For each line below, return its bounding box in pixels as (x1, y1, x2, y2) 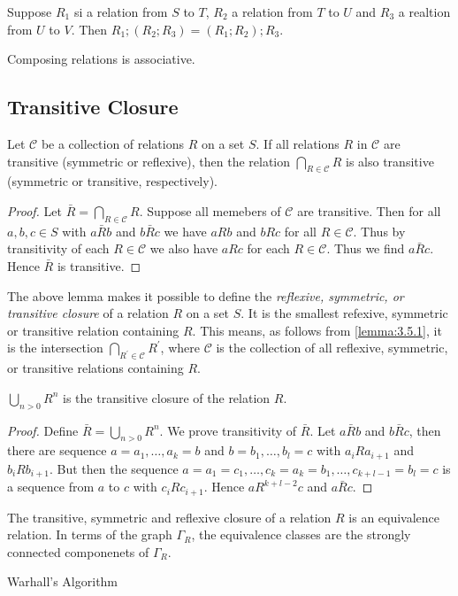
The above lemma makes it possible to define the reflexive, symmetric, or (7, 286, 404, 305)
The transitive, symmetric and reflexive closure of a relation (7, 507, 332, 526)
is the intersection (7, 338, 103, 357)
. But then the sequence (49, 459, 179, 477)
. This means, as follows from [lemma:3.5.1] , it (192, 321, 442, 339)
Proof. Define (7, 421, 79, 439)
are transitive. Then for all (297, 201, 441, 220)
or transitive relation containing (7, 321, 179, 339)
